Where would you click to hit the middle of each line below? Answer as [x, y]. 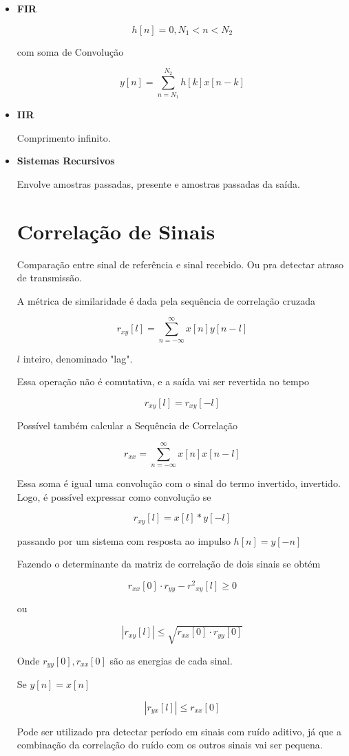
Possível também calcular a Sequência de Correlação [127, 425]
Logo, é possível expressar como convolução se [114, 496]
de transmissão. [50, 278]
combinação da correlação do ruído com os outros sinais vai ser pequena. [170, 745]
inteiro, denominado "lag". [78, 358]
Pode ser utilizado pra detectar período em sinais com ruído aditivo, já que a [179, 731]
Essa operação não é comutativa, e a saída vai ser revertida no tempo [163, 381]
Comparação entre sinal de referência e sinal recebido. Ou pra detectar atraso [180, 264]
